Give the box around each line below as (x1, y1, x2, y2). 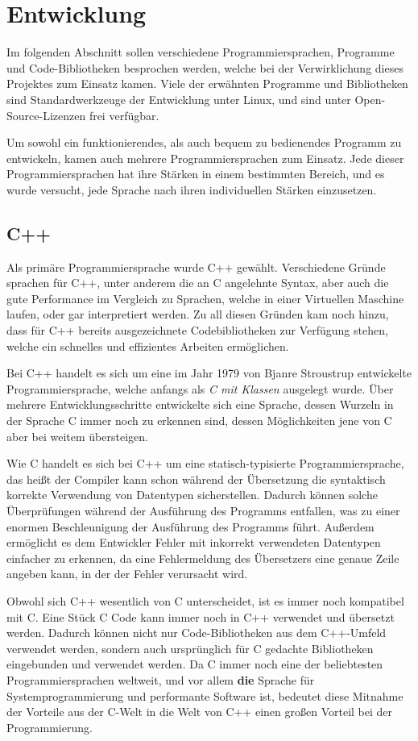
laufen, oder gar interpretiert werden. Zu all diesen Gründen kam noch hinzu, (6, 306, 389, 323)
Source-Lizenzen (6, 106, 86, 123)
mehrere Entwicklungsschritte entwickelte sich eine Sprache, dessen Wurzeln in (6, 396, 394, 413)
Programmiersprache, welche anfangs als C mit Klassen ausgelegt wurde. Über (6, 380, 394, 397)
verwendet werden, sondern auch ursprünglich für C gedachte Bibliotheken (6, 639, 374, 656)
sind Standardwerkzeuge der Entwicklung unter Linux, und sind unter (6, 90, 351, 107)
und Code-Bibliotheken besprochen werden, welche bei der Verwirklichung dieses (6, 59, 404, 76)
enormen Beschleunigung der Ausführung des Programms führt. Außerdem (6, 518, 375, 535)
